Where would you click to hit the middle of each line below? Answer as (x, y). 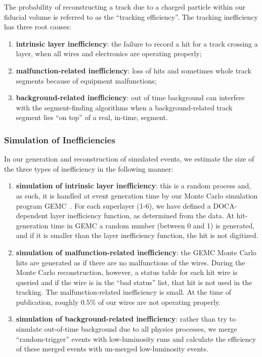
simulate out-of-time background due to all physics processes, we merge (126, 329)
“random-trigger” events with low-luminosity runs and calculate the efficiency (136, 339)
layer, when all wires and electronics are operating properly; (109, 53)
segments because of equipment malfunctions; (86, 80)
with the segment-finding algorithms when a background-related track (124, 107)
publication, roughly (47, 302)
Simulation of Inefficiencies (60, 140)
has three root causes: (38, 27)
